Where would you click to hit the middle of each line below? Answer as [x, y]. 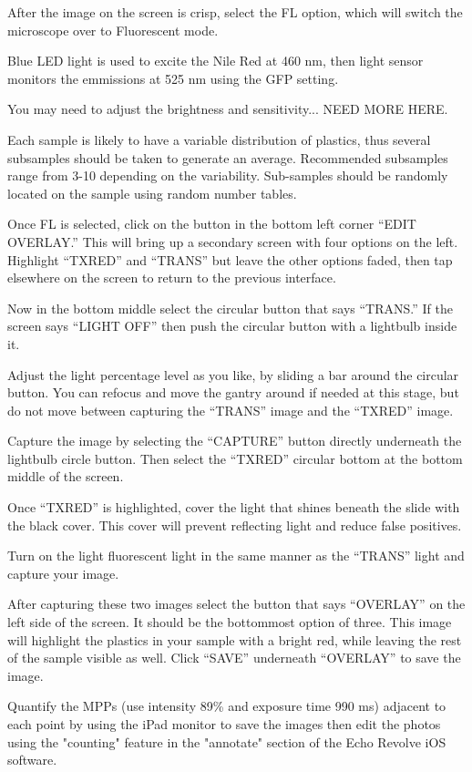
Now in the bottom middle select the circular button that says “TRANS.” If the [230, 308]
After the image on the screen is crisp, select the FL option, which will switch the [235, 12]
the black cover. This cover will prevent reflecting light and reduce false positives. [235, 525]
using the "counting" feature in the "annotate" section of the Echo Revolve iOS [227, 741]
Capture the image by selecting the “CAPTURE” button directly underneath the [235, 441]
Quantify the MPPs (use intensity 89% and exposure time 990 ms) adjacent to [227, 706]
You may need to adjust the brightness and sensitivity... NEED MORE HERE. [228, 109]
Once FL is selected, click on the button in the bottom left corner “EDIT [212, 224]
